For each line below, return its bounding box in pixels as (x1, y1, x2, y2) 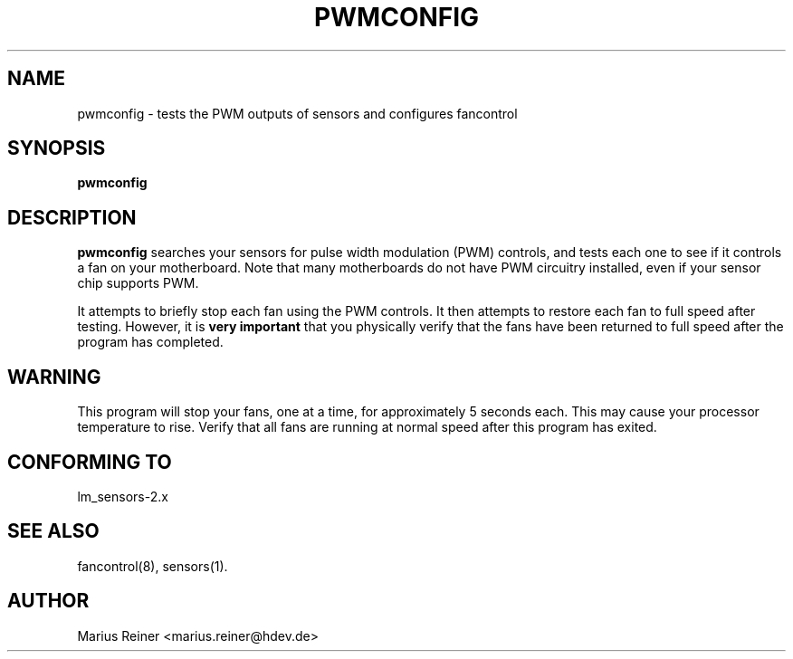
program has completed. (77, 334, 224, 350)
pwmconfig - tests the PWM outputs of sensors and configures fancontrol (77, 105, 518, 121)
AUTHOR (7, 589, 90, 613)
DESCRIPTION (7, 205, 137, 229)
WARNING (7, 365, 101, 388)
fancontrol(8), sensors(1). (77, 558, 228, 574)
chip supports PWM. (77, 275, 199, 291)
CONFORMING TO (7, 450, 172, 473)
